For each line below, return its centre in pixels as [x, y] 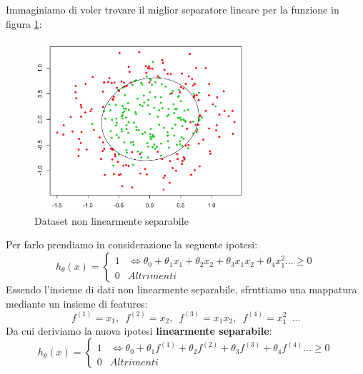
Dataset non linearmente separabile [111, 220]
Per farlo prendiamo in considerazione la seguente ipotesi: [132, 244]
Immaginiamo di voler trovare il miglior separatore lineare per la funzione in [173, 9]
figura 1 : [24, 23]
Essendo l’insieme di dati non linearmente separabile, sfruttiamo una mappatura [181, 289]
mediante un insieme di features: [77, 303]
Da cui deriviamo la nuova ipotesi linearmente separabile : [139, 330]
